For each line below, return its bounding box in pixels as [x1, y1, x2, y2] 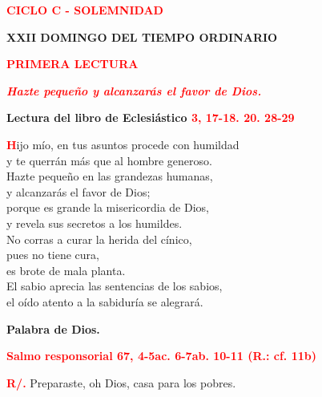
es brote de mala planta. [6, 261, 126, 278]
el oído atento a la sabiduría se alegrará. [6, 293, 203, 310]
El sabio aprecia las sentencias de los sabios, [6, 277, 223, 294]
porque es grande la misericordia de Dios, [6, 199, 209, 216]
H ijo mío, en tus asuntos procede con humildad [6, 136, 239, 152]
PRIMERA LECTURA [6, 55, 139, 72]
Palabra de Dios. [6, 320, 100, 337]
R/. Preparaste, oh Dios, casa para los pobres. [6, 374, 236, 391]
